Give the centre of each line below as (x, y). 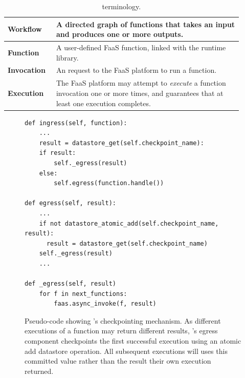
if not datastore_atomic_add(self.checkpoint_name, (129, 223)
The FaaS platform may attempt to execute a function (141, 83)
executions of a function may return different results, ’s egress (121, 331)
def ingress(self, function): (76, 123)
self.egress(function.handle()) (109, 183)
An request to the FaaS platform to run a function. (136, 70)
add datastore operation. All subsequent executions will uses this (126, 351)
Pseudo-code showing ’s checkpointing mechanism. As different (123, 320)
